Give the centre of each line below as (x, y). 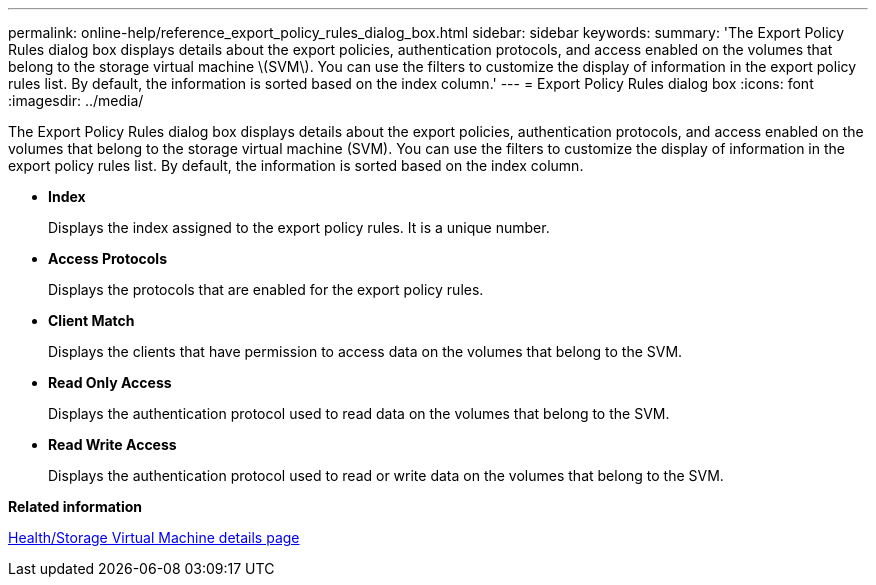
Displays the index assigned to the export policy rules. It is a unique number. (299, 227)
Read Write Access (112, 444)
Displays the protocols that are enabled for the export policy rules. (266, 289)
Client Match (91, 320)
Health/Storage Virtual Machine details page (154, 537)
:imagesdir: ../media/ (76, 100)
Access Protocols (107, 258)
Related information (75, 506)
